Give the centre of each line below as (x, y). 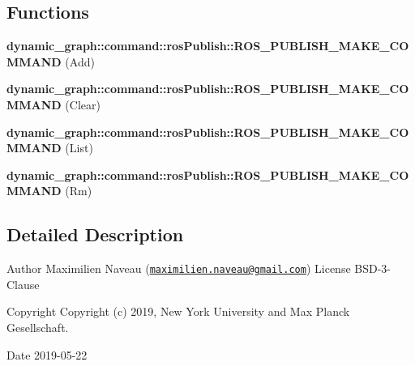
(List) (79, 148)
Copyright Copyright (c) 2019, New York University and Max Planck (178, 311)
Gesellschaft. (38, 327)
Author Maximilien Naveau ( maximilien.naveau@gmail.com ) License (179, 268)
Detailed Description (95, 234)
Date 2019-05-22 (47, 354)
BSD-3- (372, 268)
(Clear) (83, 104)
